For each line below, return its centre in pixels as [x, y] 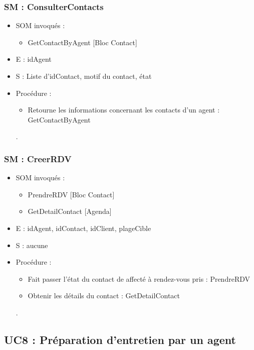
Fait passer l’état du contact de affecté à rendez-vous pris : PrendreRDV [139, 278]
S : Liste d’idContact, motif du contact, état [84, 76]
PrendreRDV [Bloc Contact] [71, 194]
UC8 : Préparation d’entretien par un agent [120, 339]
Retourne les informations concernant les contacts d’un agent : [124, 110]
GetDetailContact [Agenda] [70, 211]
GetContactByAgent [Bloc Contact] [82, 42]
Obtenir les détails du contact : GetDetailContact [104, 296]
